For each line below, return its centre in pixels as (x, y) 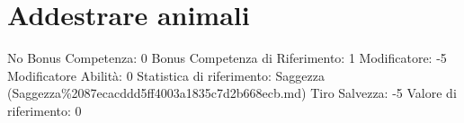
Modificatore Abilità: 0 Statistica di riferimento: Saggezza (166, 75)
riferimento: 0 (45, 110)
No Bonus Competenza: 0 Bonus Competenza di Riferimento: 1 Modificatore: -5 (227, 58)
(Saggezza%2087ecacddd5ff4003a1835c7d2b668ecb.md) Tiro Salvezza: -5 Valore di (232, 93)
